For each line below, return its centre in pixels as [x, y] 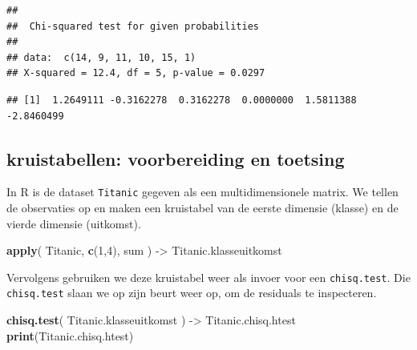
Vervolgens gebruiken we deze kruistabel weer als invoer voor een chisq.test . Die [208, 277]
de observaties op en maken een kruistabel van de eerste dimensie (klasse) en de [202, 208]
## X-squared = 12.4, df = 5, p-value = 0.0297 [136, 73]
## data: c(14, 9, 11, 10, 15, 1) [101, 57]
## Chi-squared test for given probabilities [133, 26]
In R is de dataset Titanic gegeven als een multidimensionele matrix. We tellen [202, 192]
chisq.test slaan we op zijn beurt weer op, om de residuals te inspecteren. [192, 293]
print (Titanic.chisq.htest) [70, 335]
